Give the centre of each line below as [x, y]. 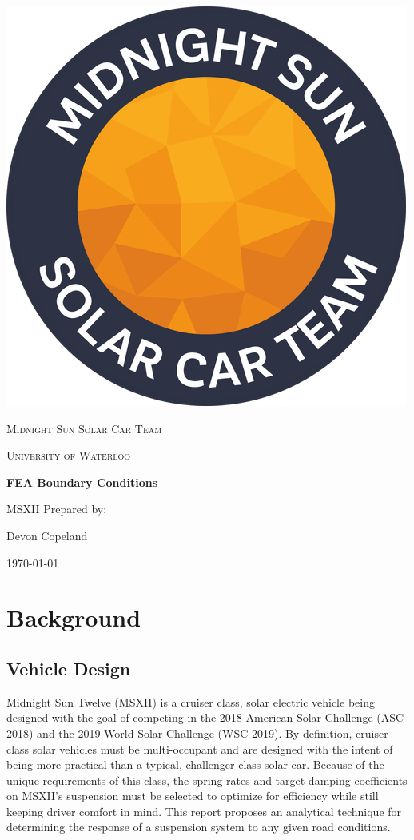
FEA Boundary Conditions [82, 482]
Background [74, 617]
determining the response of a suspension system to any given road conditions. [199, 827]
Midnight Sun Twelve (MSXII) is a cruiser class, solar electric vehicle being [191, 701]
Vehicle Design [69, 668]
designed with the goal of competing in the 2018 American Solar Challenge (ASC [205, 717]
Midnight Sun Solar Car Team [84, 428]
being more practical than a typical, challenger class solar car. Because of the [195, 764]
